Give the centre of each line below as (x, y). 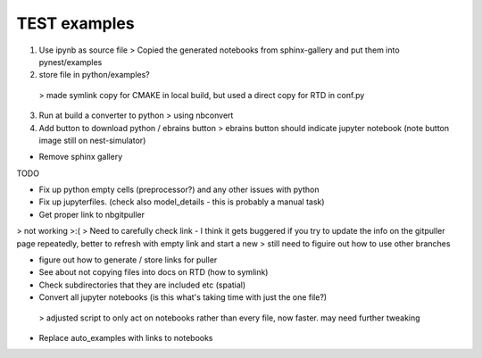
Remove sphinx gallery (81, 157)
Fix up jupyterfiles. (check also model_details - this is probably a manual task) (182, 202)
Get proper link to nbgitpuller (91, 214)
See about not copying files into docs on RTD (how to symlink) (154, 272)
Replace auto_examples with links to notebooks (126, 337)
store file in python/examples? (95, 75)
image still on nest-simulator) (92, 140)
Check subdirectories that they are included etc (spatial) (142, 285)
